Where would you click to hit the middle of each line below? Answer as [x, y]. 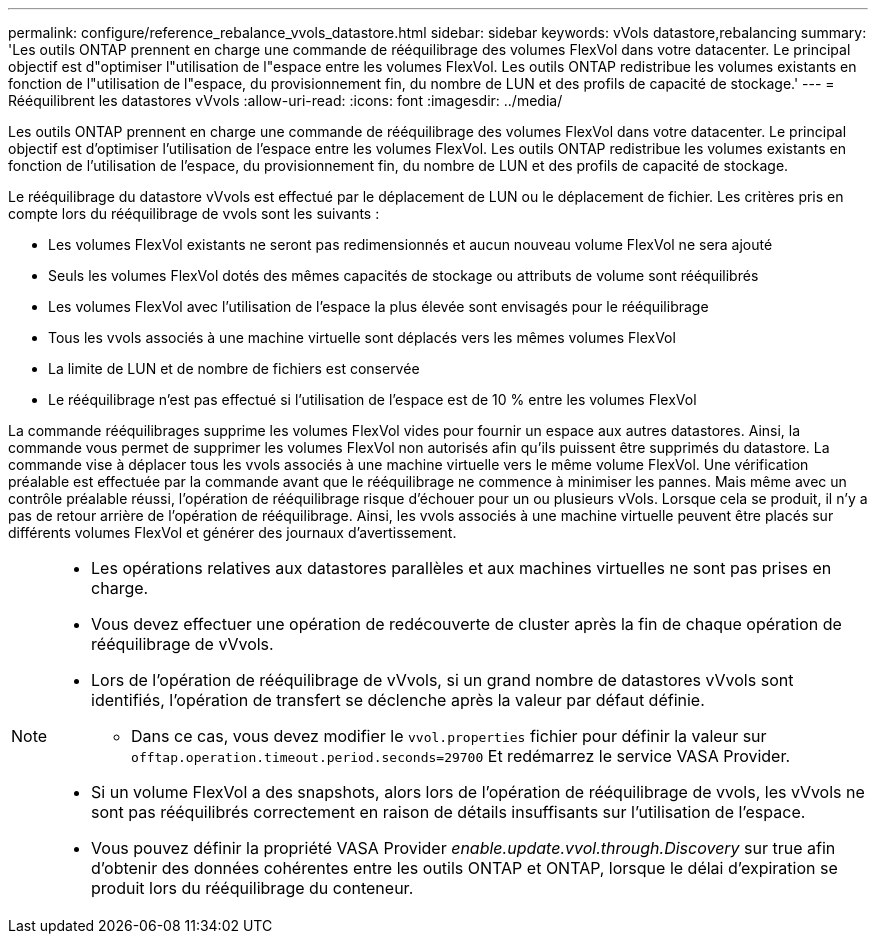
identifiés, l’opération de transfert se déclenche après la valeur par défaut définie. [398, 700]
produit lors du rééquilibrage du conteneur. [252, 888]
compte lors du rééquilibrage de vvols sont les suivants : [194, 213]
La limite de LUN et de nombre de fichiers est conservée [234, 368]
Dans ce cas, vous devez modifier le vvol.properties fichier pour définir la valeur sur [449, 736]
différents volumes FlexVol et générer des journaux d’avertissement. [232, 532]
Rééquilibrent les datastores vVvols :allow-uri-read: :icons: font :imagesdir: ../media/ [285, 100]
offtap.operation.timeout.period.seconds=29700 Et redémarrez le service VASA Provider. [461, 756]
